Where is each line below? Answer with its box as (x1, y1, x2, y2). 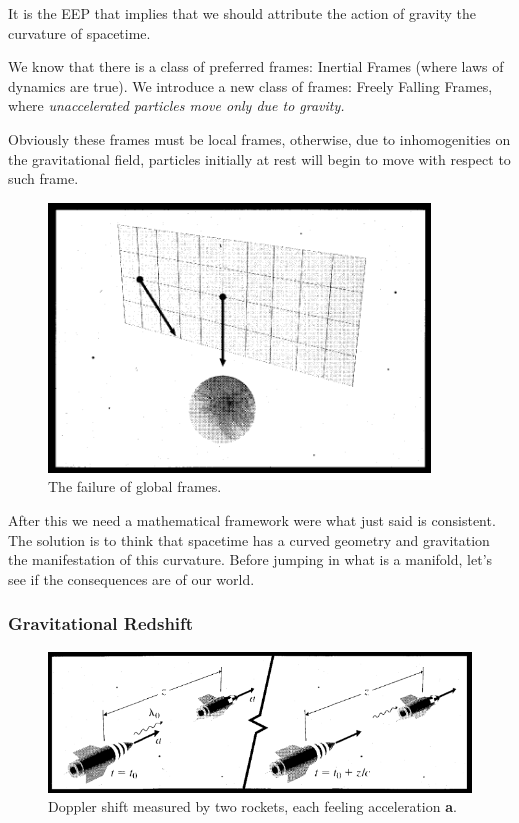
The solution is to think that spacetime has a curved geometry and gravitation (8, 529, 490, 550)
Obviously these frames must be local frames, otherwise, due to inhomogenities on (8, 128, 511, 149)
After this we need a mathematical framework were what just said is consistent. (8, 509, 496, 530)
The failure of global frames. (48, 476, 222, 497)
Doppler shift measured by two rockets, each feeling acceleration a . (48, 796, 457, 817)
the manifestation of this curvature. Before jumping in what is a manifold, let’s (8, 549, 493, 570)
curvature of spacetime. (8, 22, 151, 43)
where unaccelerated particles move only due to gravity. (8, 95, 345, 116)
